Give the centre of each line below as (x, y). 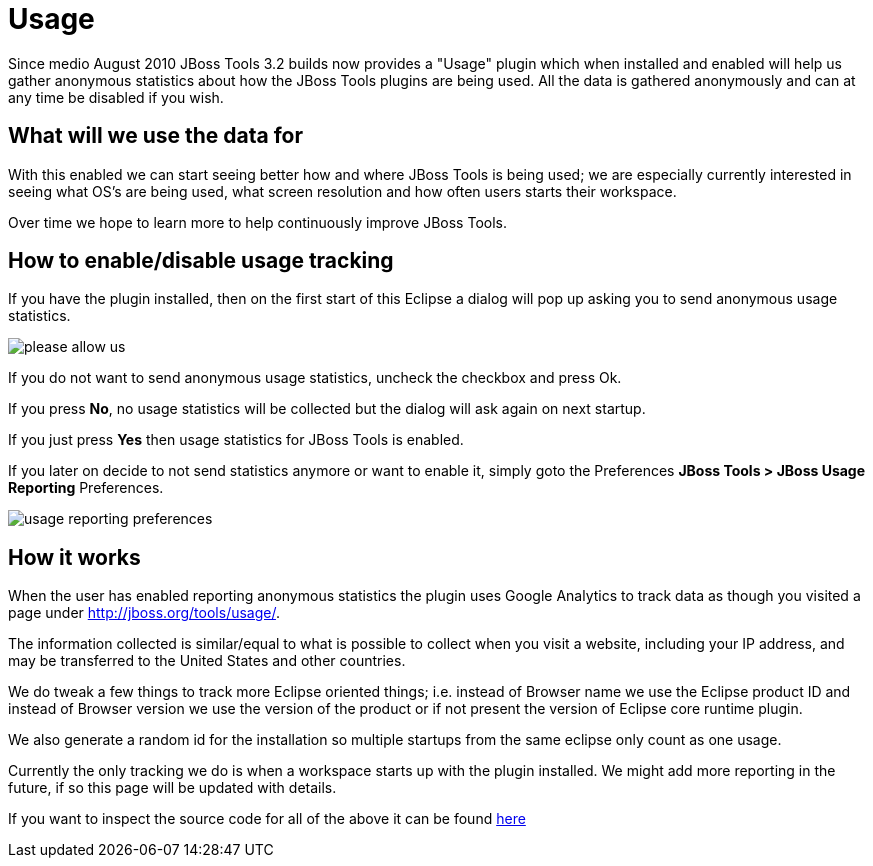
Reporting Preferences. (86, 488)
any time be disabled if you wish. (116, 97)
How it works (74, 557)
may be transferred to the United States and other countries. (207, 661)
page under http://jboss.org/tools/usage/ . (144, 613)
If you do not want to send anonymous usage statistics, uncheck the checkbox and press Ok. (315, 378)
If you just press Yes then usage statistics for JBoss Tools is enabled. (236, 440)
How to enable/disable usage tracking (201, 261)
